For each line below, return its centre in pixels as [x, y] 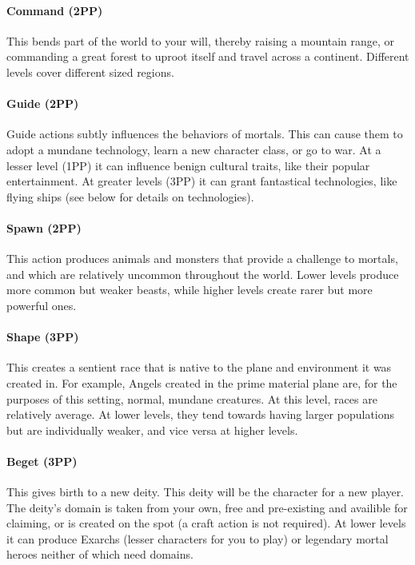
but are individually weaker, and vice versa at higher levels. [152, 430]
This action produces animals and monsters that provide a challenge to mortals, [202, 259]
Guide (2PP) [43, 103]
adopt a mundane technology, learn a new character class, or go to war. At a [194, 149]
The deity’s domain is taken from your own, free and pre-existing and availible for [207, 507]
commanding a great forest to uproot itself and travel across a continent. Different [208, 56]
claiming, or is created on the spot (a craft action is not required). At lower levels [206, 523]
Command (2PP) [55, 10]
